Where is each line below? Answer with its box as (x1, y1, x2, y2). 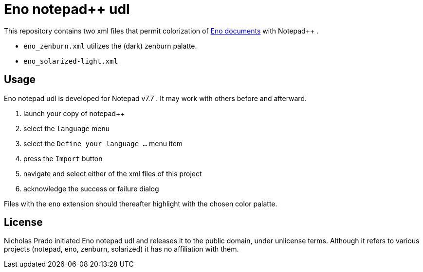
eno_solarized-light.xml (23, 57, 118, 65)
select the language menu (23, 124, 110, 133)
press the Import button (23, 154, 103, 163)
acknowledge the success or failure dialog (23, 184, 159, 193)
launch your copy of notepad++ (23, 109, 125, 118)
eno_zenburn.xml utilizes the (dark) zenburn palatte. (23, 41, 197, 50)
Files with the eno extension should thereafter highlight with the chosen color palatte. (4, 199, 277, 208)
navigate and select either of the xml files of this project (23, 169, 202, 178)
